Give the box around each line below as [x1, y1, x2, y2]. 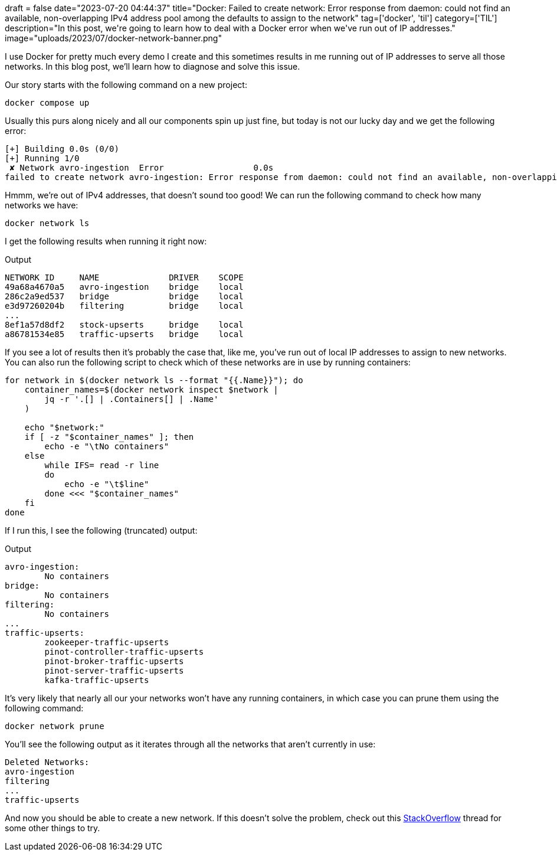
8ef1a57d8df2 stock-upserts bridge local [5, 320, 244, 329]
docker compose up [5, 98, 90, 107]
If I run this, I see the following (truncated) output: [5, 525, 198, 535]
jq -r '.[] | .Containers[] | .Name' [44, 394, 219, 404]
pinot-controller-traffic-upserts [44, 647, 204, 656]
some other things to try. [5, 823, 100, 833]
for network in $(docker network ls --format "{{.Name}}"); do [5, 375, 303, 385]
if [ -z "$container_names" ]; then [24, 432, 194, 442]
